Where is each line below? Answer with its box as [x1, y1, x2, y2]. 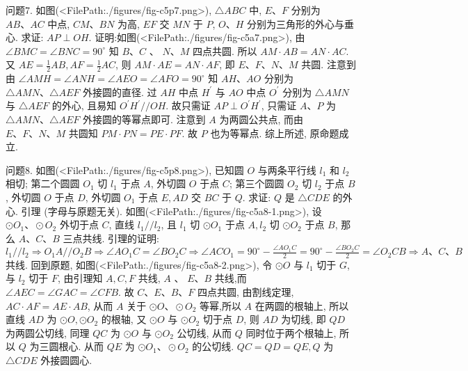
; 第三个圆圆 [229, 176, 284, 191]
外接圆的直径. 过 [82, 84, 157, 99]
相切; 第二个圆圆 [6, 176, 80, 191]
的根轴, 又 [101, 312, 147, 326]
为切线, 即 [281, 312, 326, 326]
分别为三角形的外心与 [247, 16, 345, 31]
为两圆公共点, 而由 [219, 111, 303, 126]
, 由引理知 [57, 271, 103, 285]
